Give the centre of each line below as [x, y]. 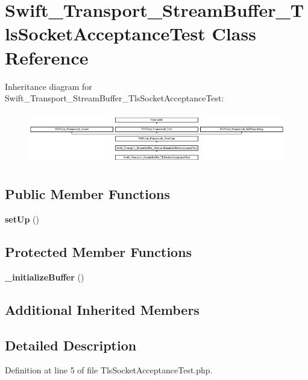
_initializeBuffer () [45, 277]
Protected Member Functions [99, 251]
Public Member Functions [87, 194]
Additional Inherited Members [102, 309]
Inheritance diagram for [49, 86]
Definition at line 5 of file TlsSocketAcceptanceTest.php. [109, 370]
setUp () [22, 219]
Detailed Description [71, 345]
